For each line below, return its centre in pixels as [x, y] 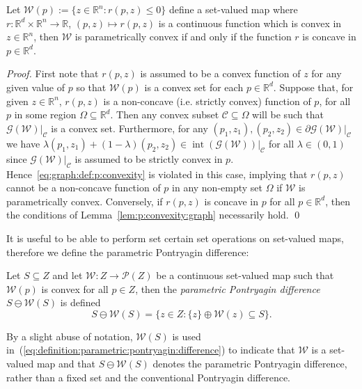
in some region [45, 114]
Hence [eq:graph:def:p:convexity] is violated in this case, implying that [157, 174]
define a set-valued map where [233, 9]
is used [187, 336]
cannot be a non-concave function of [84, 188]
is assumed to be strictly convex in [149, 158]
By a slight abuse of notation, [70, 336]
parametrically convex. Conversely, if [85, 201]
